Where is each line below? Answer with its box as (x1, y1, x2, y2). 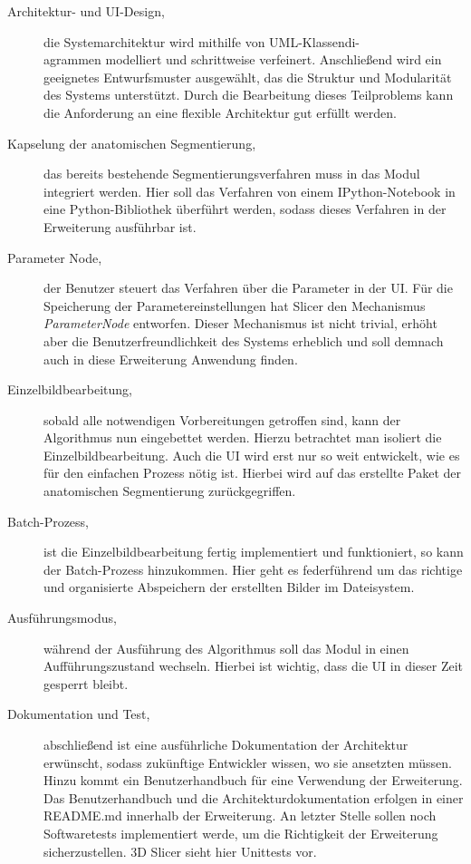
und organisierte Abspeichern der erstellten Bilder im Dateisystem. (43, 578, 415, 597)
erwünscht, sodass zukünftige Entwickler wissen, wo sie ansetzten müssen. (43, 752, 452, 772)
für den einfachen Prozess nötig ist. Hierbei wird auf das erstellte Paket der (43, 463, 462, 482)
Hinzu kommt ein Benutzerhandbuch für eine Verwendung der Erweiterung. (43, 771, 463, 790)
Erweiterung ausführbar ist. (43, 217, 197, 236)
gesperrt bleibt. (43, 674, 129, 693)
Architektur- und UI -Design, (7, 2, 165, 20)
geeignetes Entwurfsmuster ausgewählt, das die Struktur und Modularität (43, 67, 452, 86)
